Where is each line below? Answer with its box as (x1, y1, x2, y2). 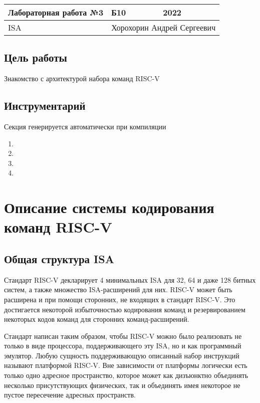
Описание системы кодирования (4, 197, 214, 218)
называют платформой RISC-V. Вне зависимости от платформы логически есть (4, 360, 247, 370)
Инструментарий (4, 98, 86, 113)
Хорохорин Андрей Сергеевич (111, 22, 216, 33)
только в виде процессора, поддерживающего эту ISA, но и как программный (4, 340, 241, 351)
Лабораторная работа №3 (8, 7, 104, 18)
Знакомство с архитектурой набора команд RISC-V (4, 73, 160, 84)
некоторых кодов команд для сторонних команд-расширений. (4, 314, 189, 324)
